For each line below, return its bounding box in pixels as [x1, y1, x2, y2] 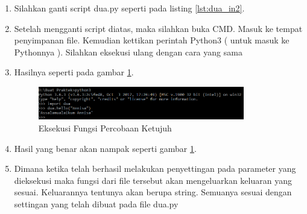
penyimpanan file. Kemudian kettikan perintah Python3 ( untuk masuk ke [14, 34, 290, 46]
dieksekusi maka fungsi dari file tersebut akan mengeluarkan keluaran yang [14, 174, 292, 186]
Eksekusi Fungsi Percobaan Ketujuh [38, 121, 172, 134]
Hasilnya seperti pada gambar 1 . [14, 66, 134, 78]
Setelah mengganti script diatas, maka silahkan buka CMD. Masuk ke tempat [14, 22, 303, 34]
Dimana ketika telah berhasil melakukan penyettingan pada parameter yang [14, 162, 296, 175]
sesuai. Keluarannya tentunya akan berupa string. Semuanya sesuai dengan [14, 186, 292, 198]
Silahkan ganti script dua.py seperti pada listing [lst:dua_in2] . [14, 2, 245, 14]
